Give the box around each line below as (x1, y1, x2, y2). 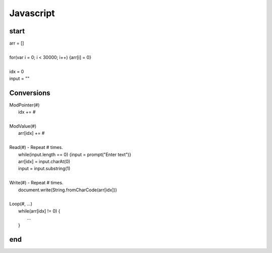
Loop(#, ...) (9, 201, 33, 207)
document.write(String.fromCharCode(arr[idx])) (18, 187, 117, 193)
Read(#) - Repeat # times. (9, 144, 63, 150)
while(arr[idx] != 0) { (18, 208, 60, 214)
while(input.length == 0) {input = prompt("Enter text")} (18, 151, 131, 158)
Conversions (9, 88, 50, 97)
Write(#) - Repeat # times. (9, 180, 63, 186)
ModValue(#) (9, 123, 37, 129)
